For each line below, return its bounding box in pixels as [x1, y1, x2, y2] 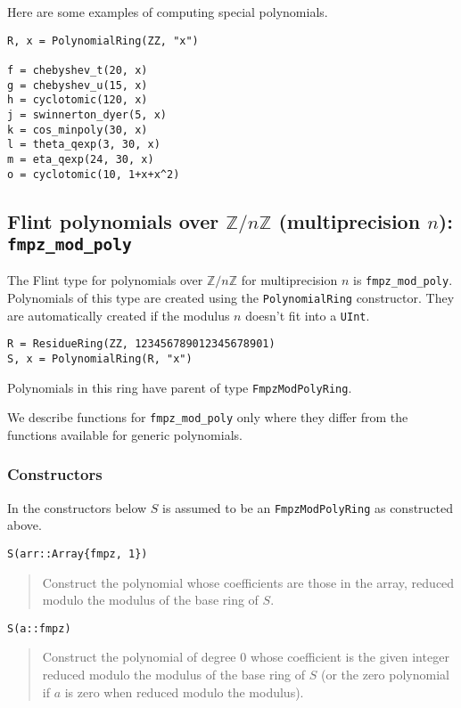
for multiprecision [241, 271, 338, 289]
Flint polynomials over [7, 207, 219, 234]
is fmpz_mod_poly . [352, 271, 453, 289]
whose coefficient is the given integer [250, 647, 449, 666]
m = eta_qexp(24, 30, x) [7, 152, 154, 166]
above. [7, 516, 42, 534]
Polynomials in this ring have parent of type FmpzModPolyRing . [7, 378, 352, 396]
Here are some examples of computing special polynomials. [7, 3, 328, 20]
